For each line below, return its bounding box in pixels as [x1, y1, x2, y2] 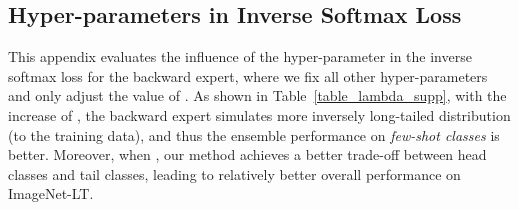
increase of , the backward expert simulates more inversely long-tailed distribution [8, 104, 511, 125]
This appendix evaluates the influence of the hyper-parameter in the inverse [8, 46, 472, 67]
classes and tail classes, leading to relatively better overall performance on [8, 163, 461, 184]
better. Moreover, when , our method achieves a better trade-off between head [8, 144, 487, 165]
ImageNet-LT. [8, 183, 94, 204]
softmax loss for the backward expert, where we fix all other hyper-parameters [8, 65, 488, 86]
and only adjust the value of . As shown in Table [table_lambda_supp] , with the [8, 85, 507, 106]
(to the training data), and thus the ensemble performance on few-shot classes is [8, 124, 500, 145]
